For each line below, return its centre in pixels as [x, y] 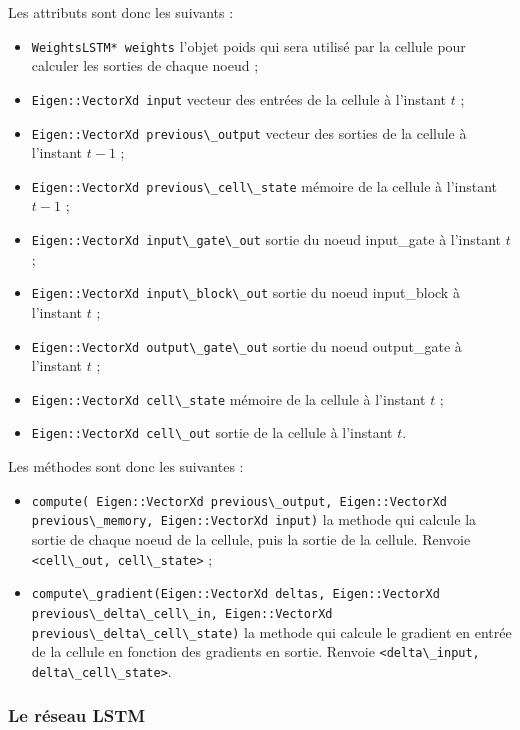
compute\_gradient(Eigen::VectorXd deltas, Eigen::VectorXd [235, 594]
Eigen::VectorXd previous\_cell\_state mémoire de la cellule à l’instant [264, 185]
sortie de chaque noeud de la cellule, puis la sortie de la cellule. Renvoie [251, 538]
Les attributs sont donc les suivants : [121, 12]
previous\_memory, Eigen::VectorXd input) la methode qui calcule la [254, 519]
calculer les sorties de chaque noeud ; [145, 65]
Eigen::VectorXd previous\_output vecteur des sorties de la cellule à [249, 132]
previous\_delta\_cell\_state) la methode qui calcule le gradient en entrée [271, 631]
